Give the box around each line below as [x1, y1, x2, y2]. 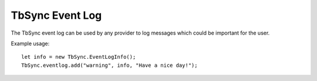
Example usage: [11, 40, 50, 47]
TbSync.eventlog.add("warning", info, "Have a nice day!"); [21, 62, 198, 69]
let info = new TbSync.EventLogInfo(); [21, 53, 136, 60]
